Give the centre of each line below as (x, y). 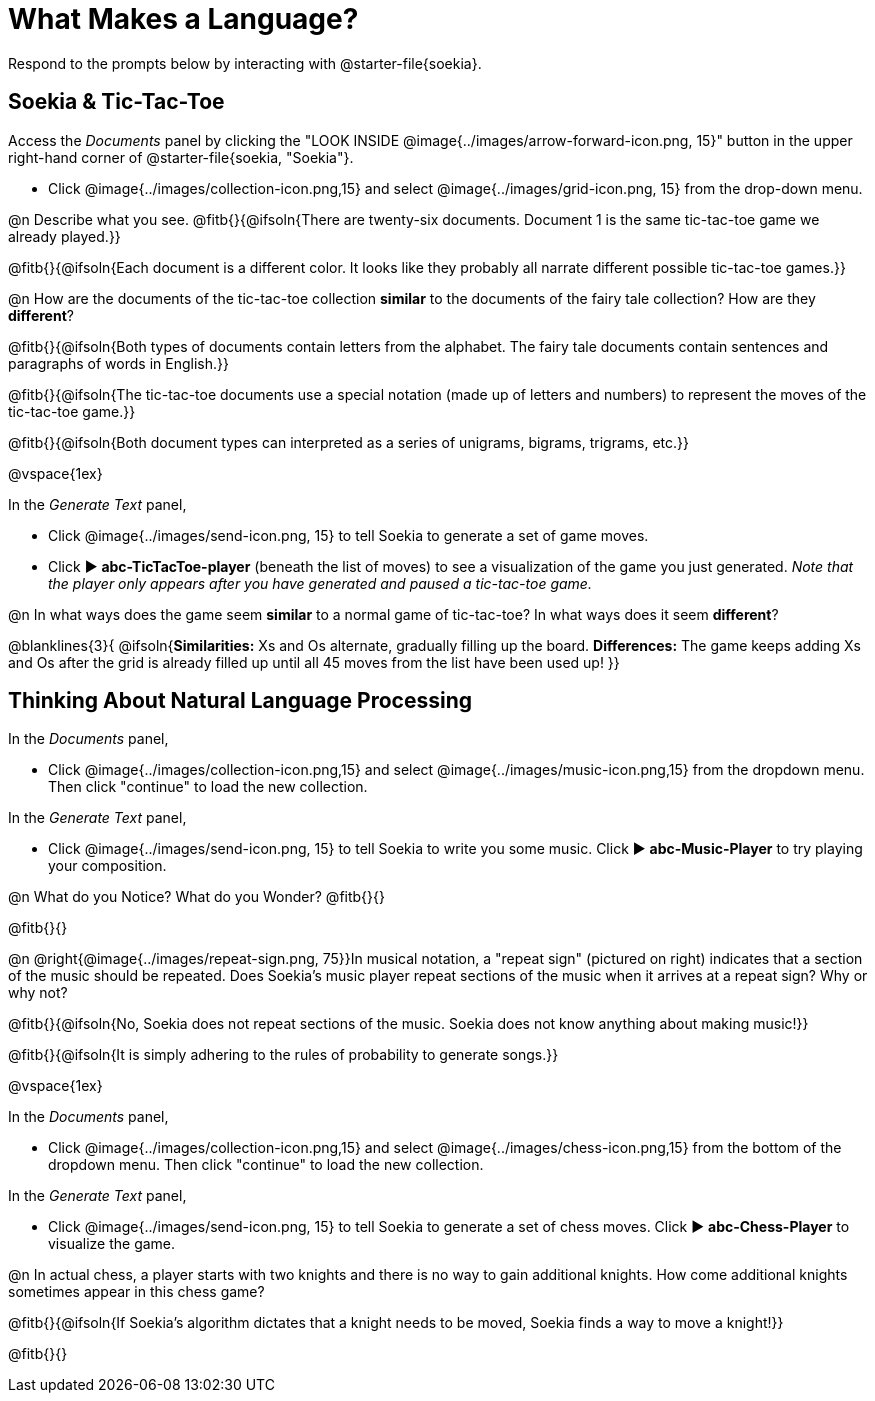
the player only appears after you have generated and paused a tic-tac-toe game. (320, 583)
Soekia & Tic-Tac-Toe (116, 102)
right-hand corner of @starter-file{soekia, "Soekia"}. (181, 157)
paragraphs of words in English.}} (118, 363)
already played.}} (64, 236)
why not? (38, 993)
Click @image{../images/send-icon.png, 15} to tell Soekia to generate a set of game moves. (348, 535)
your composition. (107, 866)
